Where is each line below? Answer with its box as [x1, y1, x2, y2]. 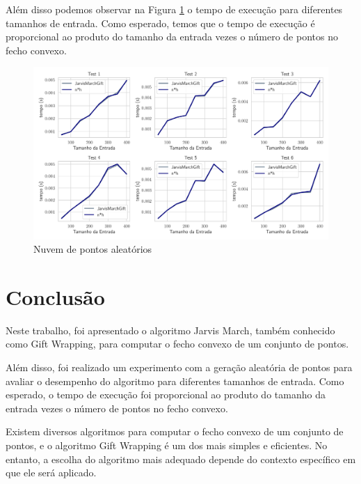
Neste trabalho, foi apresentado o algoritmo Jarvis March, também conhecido [6, 322, 335, 337]
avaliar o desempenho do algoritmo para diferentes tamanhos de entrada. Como [6, 373, 344, 388]
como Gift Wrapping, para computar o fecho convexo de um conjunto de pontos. [6, 336, 349, 351]
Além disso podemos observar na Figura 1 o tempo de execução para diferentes [6, 2, 343, 16]
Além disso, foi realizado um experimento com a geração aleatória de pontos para [6, 360, 353, 375]
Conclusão [6, 282, 105, 311]
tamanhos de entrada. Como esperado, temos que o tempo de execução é [6, 15, 315, 30]
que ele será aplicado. [6, 465, 97, 480]
